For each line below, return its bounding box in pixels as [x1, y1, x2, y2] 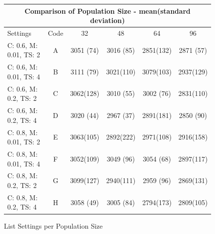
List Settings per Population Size [4, 220, 103, 231]
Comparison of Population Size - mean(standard [24, 5, 191, 16]
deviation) [90, 15, 125, 25]
